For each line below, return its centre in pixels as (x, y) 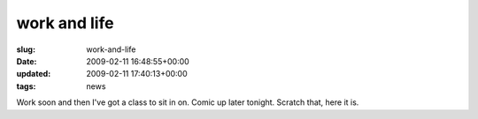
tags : (26, 86)
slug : (26, 49)
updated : (34, 74)
